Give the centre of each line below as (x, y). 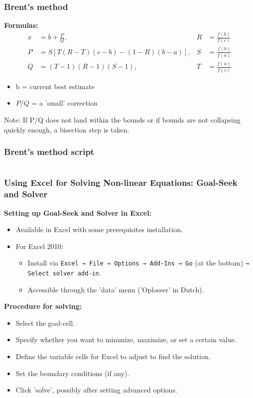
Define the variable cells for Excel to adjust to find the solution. (113, 356)
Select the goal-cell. (45, 323)
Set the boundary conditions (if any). (72, 373)
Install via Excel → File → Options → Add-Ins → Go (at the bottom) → (138, 263)
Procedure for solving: (43, 306)
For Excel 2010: (39, 246)
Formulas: (21, 25)
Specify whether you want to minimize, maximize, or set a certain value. (126, 339)
